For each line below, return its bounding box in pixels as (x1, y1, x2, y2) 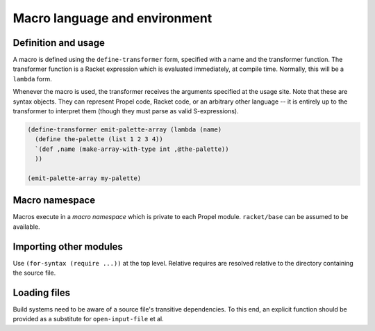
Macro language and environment (12, 10, 212, 26)
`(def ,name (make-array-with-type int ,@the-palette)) (35, 145, 229, 153)
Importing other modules (12, 241, 123, 252)
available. (12, 223, 41, 231)
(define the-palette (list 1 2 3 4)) (35, 136, 163, 143)
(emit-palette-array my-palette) (27, 174, 142, 182)
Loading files (12, 286, 71, 298)
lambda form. (12, 74, 52, 83)
